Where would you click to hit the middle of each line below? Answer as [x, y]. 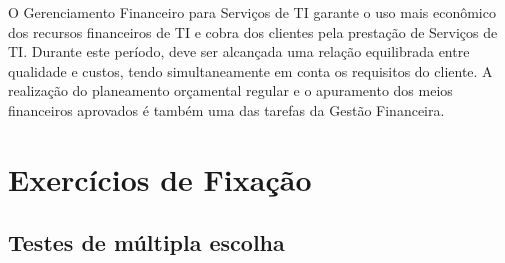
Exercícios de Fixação [160, 178]
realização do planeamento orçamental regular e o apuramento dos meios [230, 90]
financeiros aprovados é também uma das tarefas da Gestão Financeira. [226, 109]
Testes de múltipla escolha [146, 242]
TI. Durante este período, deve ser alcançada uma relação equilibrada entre [239, 51]
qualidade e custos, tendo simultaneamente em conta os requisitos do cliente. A [250, 70]
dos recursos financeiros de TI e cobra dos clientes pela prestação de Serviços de [253, 31]
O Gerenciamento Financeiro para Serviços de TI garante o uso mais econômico [252, 12]
